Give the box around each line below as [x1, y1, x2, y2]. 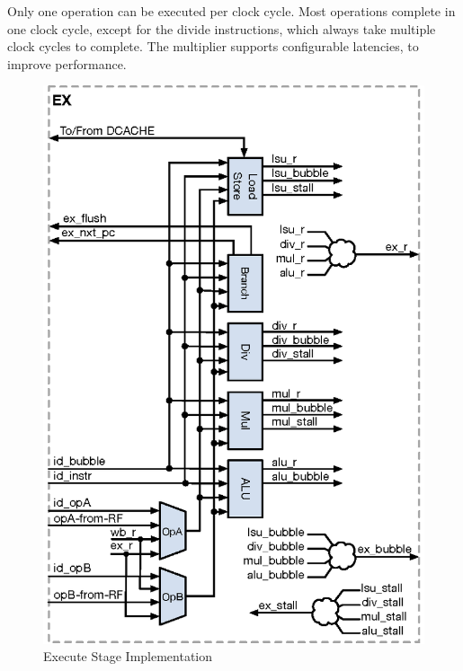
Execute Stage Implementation [43, 647, 213, 666]
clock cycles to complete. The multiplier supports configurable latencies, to [7, 37, 419, 56]
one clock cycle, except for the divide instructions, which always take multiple [7, 19, 436, 38]
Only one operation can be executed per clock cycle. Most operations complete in [7, 2, 456, 20]
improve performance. [7, 54, 127, 73]
